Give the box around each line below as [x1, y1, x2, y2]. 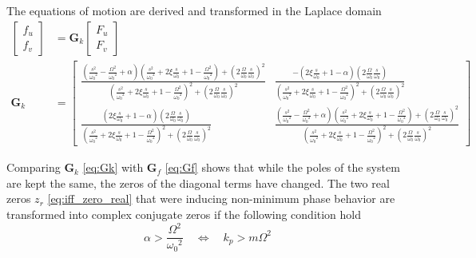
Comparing [6, 159, 61, 176]
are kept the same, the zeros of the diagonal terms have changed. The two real [6, 174, 390, 191]
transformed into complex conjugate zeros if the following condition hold [6, 206, 362, 222]
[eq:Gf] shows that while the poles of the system [165, 159, 400, 176]
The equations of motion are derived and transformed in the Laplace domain [6, 2, 382, 18]
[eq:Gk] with [82, 159, 144, 176]
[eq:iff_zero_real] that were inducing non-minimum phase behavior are [47, 190, 395, 207]
